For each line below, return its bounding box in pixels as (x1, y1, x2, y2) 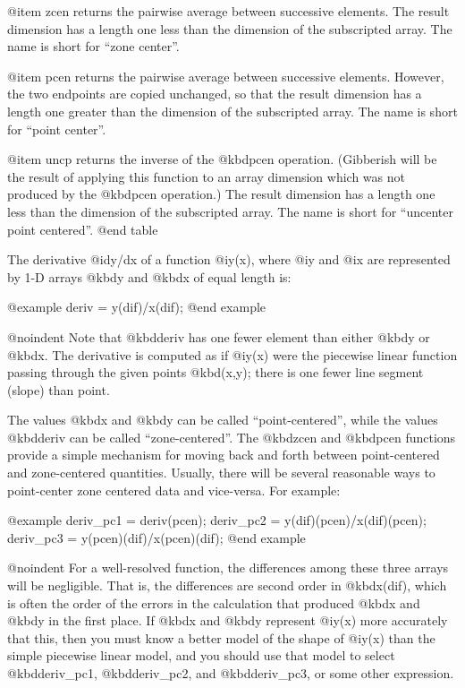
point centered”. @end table (7, 219, 158, 238)
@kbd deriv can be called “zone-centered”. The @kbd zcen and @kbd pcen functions (7, 427, 456, 446)
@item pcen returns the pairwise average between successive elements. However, (7, 66, 444, 85)
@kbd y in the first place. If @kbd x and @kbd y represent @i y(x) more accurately (7, 611, 448, 630)
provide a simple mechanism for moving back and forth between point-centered (7, 445, 440, 464)
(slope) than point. (7, 380, 110, 399)
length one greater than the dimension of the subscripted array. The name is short (7, 101, 458, 120)
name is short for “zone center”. (7, 37, 180, 56)
